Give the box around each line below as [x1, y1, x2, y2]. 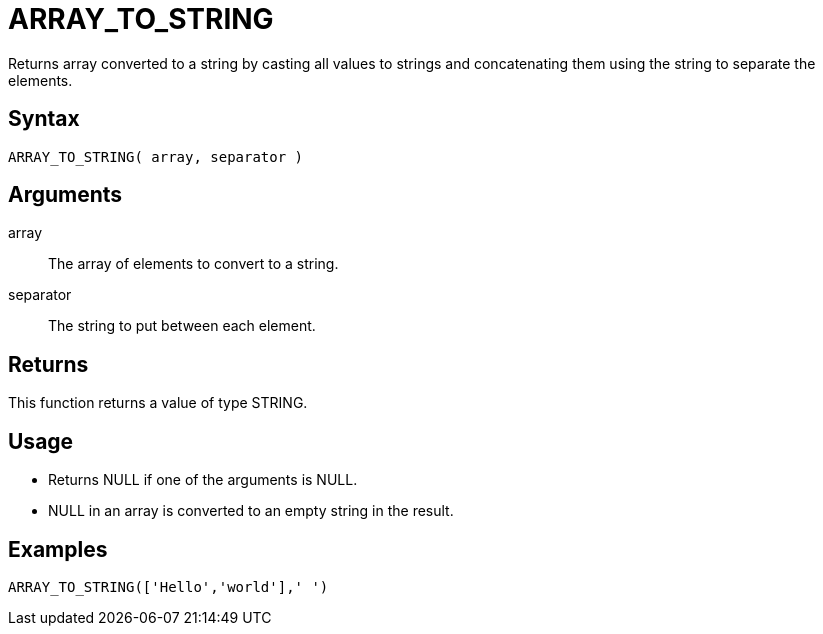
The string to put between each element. [48, 317, 316, 335]
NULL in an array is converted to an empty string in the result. [48, 502, 454, 520]
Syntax [8, 106, 80, 132]
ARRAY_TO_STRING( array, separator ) [8, 148, 304, 165]
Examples [8, 536, 108, 562]
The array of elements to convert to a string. [48, 255, 339, 273]
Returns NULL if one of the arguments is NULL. [48, 471, 358, 489]
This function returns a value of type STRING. [8, 394, 308, 412]
